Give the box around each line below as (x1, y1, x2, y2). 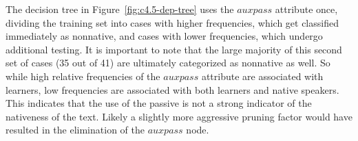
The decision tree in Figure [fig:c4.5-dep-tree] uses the (6, 2, 234, 16)
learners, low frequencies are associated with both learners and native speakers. (6, 82, 339, 97)
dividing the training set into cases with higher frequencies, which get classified (6, 15, 339, 29)
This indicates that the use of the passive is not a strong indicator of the (6, 96, 312, 110)
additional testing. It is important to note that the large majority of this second (6, 42, 342, 56)
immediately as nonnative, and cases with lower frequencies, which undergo (6, 29, 323, 43)
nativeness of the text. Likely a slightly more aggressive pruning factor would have (6, 109, 352, 123)
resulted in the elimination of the (6, 123, 145, 137)
